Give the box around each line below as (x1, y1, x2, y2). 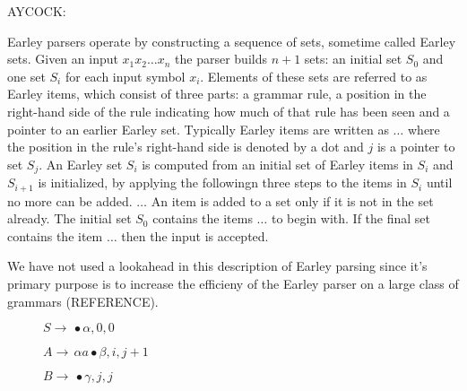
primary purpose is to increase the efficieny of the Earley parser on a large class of (7, 274, 459, 293)
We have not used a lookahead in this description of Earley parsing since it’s (7, 256, 428, 275)
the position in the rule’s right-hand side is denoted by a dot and (7, 137, 364, 156)
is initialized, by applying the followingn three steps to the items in (38, 173, 407, 192)
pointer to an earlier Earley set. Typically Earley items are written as (7, 119, 389, 138)
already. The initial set (7, 209, 132, 228)
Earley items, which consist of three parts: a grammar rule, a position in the (7, 84, 427, 103)
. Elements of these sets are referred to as (200, 66, 428, 85)
